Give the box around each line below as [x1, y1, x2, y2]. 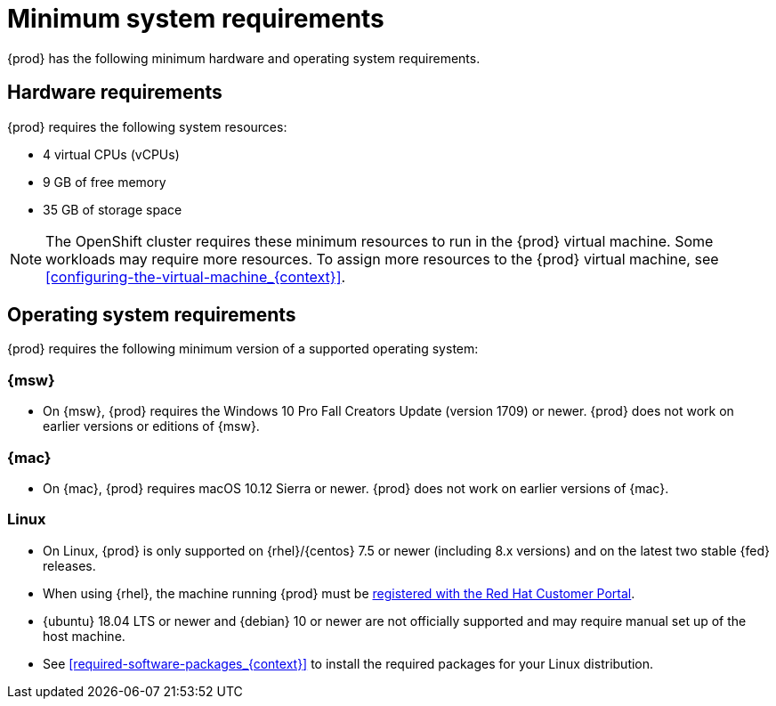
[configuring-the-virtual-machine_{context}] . [45, 267, 346, 286]
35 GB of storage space [43, 201, 182, 217]
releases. [43, 557, 96, 573]
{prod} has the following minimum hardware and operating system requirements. [7, 50, 481, 66]
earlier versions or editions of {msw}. [43, 418, 260, 434]
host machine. [43, 628, 125, 644]
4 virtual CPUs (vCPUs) [43, 146, 180, 162]
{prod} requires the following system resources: [7, 118, 287, 134]
